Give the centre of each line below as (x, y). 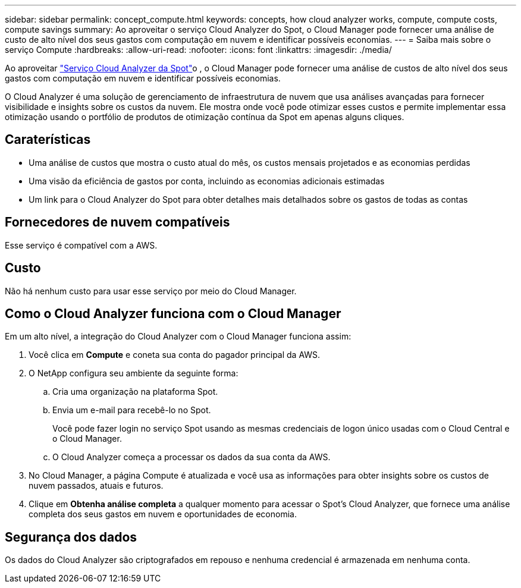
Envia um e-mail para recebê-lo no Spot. (132, 410)
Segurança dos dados (71, 537)
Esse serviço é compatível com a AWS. (81, 245)
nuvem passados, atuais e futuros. (96, 486)
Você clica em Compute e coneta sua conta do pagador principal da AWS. (175, 355)
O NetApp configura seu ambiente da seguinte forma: (134, 373)
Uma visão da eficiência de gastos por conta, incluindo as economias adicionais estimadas (207, 181)
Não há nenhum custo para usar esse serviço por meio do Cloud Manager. (151, 291)
